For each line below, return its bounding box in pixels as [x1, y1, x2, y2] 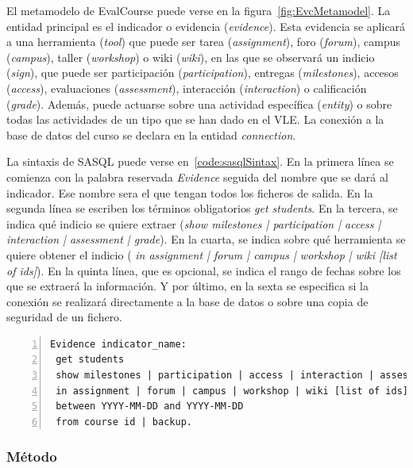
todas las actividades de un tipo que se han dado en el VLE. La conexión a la [6, 111, 384, 128]
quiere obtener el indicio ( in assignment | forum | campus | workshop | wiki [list [6, 246, 397, 263]
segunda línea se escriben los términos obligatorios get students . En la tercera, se [6, 200, 398, 217]
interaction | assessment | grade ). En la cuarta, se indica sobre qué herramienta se [6, 231, 406, 247]
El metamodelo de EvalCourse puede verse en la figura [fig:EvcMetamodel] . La [6, 2, 391, 18]
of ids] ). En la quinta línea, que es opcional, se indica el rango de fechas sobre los [6, 262, 401, 278]
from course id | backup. [56, 416, 192, 428]
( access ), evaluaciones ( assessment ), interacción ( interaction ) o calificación [6, 79, 367, 96]
